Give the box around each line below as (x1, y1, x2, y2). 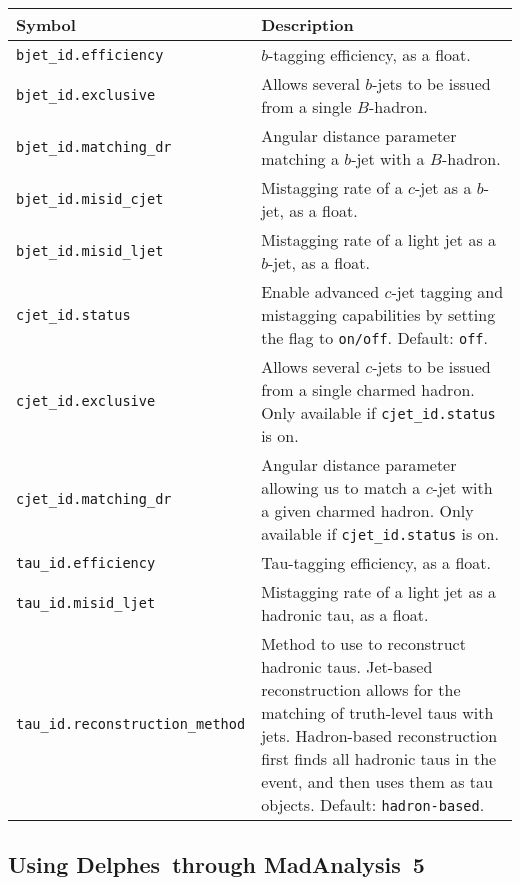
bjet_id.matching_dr (16, 139, 172, 155)
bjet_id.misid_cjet (16, 191, 164, 207)
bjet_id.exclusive (16, 87, 156, 103)
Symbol (16, 13, 76, 36)
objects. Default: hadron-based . (261, 793, 485, 816)
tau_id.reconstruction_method (16, 716, 246, 732)
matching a (261, 147, 339, 170)
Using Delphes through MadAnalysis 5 (8, 849, 425, 880)
